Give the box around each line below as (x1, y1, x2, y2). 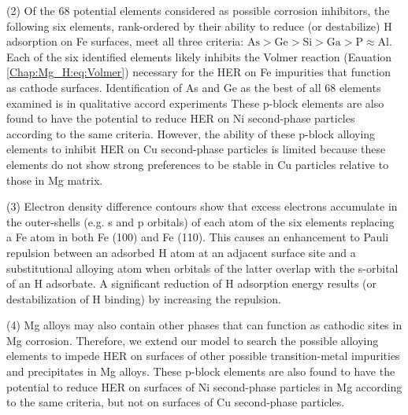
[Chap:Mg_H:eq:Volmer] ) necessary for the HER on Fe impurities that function (6, 64, 391, 80)
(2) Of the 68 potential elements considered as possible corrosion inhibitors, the (6, 2, 390, 18)
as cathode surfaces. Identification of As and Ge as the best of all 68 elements (6, 79, 381, 95)
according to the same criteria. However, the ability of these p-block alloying (6, 125, 376, 141)
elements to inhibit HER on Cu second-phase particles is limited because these (6, 141, 386, 157)
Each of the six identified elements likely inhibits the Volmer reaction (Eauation (6, 48, 392, 64)
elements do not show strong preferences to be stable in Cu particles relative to (6, 156, 389, 172)
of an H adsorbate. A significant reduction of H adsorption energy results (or (6, 275, 377, 292)
